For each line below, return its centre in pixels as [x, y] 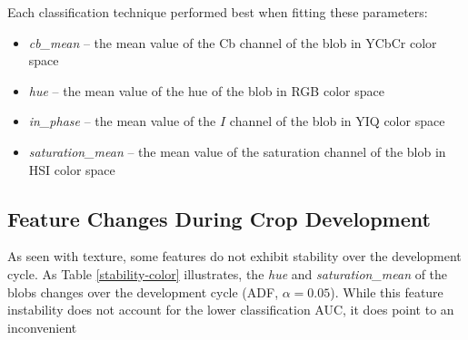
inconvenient [42, 327]
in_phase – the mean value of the [122, 121]
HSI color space [72, 169]
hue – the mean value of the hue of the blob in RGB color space [206, 90]
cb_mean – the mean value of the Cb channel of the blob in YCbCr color [233, 42]
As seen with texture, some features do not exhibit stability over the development [234, 256]
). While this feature [387, 291]
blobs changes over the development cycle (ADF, [143, 291]
